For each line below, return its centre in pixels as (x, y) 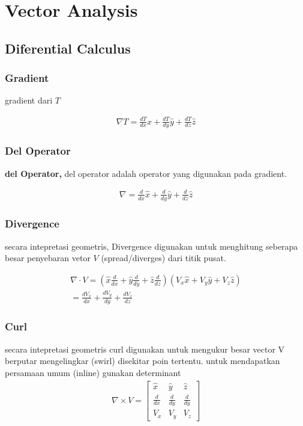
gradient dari (29, 100)
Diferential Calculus (68, 48)
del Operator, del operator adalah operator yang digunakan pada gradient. (146, 173)
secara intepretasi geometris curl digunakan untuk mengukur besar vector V (145, 349)
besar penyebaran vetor (48, 258)
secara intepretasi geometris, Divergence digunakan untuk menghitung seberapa (151, 246)
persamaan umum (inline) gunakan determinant (93, 372)
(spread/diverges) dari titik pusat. (163, 258)
